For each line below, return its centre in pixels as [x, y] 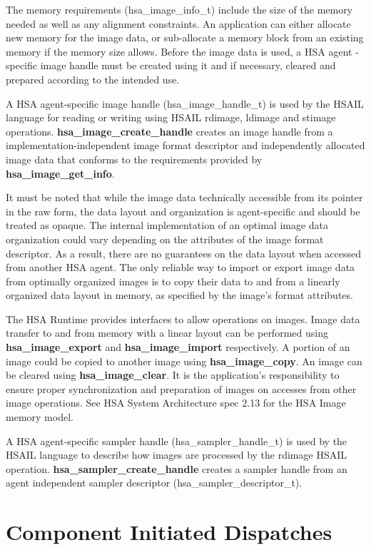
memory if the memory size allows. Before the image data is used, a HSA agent [179, 51]
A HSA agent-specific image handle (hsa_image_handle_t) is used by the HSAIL [185, 103]
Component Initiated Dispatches [169, 532]
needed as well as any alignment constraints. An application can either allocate [178, 23]
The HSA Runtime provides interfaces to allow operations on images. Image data [183, 319]
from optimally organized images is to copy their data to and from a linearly [173, 281]
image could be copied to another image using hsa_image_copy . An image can [184, 361]
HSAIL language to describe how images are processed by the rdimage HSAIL [176, 455]
